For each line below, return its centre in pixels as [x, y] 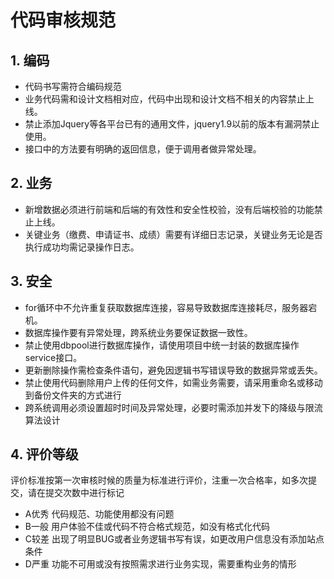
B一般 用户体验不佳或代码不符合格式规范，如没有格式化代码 [147, 527]
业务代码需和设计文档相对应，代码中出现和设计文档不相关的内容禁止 [165, 99]
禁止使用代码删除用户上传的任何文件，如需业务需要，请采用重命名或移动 [173, 382]
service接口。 [53, 357]
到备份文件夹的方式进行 [73, 395]
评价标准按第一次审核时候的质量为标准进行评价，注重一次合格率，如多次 [159, 480]
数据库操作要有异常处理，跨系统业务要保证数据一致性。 [138, 332]
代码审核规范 [63, 20]
